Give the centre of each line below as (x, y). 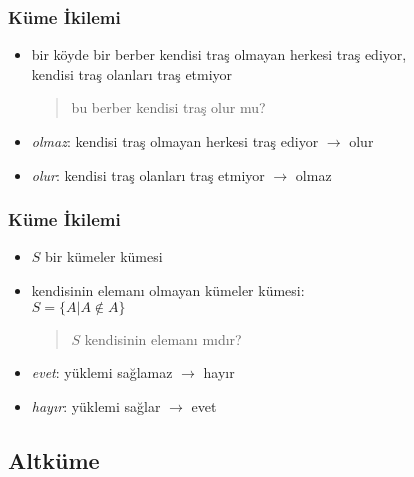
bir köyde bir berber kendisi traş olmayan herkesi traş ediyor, (219, 54)
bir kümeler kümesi (104, 256)
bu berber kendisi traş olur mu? (168, 107)
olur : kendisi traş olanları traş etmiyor (148, 174)
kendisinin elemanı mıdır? (163, 338)
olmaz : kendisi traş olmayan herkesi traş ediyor (175, 141)
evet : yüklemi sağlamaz (102, 372)
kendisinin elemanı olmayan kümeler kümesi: (168, 290)
